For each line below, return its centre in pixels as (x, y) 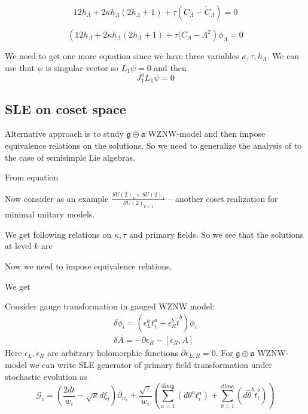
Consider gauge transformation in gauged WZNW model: (110, 306)
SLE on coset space (65, 108)
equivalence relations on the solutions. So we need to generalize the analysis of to (153, 145)
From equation (32, 177)
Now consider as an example (57, 198)
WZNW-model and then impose (207, 134)
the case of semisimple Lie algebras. (70, 157)
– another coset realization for (223, 198)
